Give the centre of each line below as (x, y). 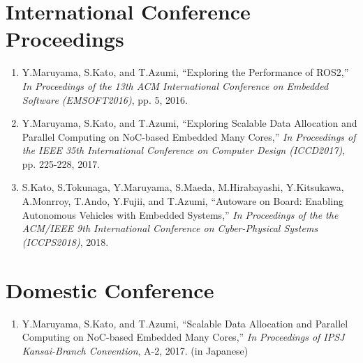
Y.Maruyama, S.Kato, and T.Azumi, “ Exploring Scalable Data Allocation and (190, 123)
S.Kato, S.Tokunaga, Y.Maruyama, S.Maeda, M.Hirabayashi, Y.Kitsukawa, (183, 187)
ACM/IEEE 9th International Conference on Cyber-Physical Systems (170, 228)
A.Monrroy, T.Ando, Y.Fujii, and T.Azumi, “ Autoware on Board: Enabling (183, 201)
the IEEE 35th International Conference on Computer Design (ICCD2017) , (184, 150)
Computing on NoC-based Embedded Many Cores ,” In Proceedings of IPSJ (183, 337)
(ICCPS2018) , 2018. (65, 241)
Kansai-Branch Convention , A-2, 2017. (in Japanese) (135, 350)
